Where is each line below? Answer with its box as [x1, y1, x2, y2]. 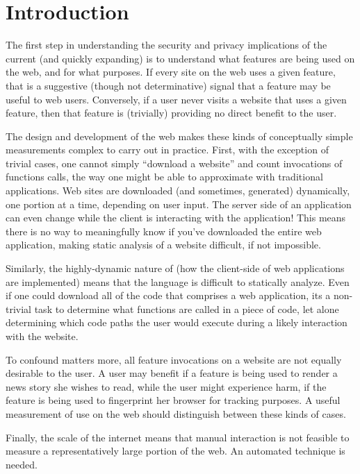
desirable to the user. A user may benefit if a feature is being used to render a [6, 366, 338, 380]
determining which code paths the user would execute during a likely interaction [6, 315, 347, 330]
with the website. [6, 329, 79, 343]
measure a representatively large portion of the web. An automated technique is [6, 443, 345, 458]
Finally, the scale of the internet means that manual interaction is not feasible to [6, 430, 350, 444]
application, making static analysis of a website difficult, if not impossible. [6, 237, 321, 252]
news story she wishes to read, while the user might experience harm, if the [6, 379, 327, 393]
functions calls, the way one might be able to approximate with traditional [6, 169, 323, 184]
